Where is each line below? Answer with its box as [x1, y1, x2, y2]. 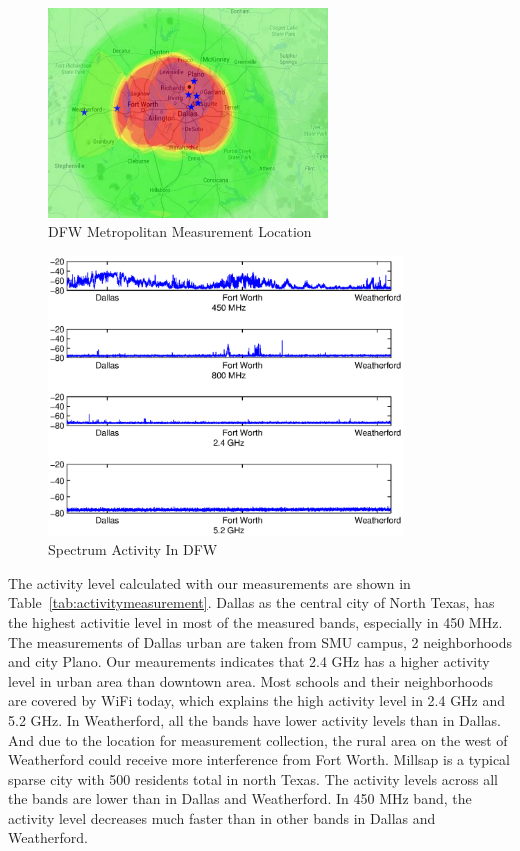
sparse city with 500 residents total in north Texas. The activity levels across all [8, 768, 498, 789]
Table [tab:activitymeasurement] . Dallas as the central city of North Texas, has [8, 592, 495, 613]
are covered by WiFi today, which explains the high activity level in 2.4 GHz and [8, 690, 506, 711]
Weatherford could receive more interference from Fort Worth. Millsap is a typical [8, 749, 510, 770]
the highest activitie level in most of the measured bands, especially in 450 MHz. [8, 611, 503, 632]
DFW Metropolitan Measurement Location [48, 221, 312, 242]
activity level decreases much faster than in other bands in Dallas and [8, 807, 436, 828]
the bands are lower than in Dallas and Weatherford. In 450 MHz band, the [8, 788, 472, 809]
